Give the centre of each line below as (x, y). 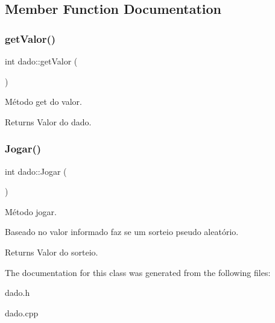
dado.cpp (22, 312)
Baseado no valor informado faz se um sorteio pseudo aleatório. (122, 232)
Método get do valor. (43, 102)
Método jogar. (31, 211)
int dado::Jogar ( (36, 171)
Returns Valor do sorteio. (52, 252)
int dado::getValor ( (41, 61)
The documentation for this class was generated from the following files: (138, 272)
